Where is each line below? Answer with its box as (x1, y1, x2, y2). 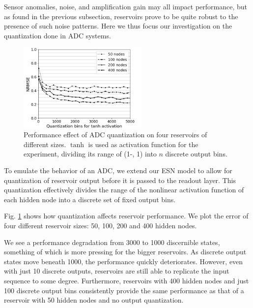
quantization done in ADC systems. (4, 30, 111, 40)
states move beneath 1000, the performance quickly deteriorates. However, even (4, 256, 243, 266)
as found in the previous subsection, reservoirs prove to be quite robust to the (4, 11, 238, 21)
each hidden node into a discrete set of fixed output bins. (4, 194, 176, 204)
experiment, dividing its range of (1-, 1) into (24, 149, 157, 159)
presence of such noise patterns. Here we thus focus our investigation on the (4, 21, 232, 31)
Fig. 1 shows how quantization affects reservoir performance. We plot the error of (4, 211, 249, 221)
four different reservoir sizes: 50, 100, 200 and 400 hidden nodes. (4, 220, 197, 230)
